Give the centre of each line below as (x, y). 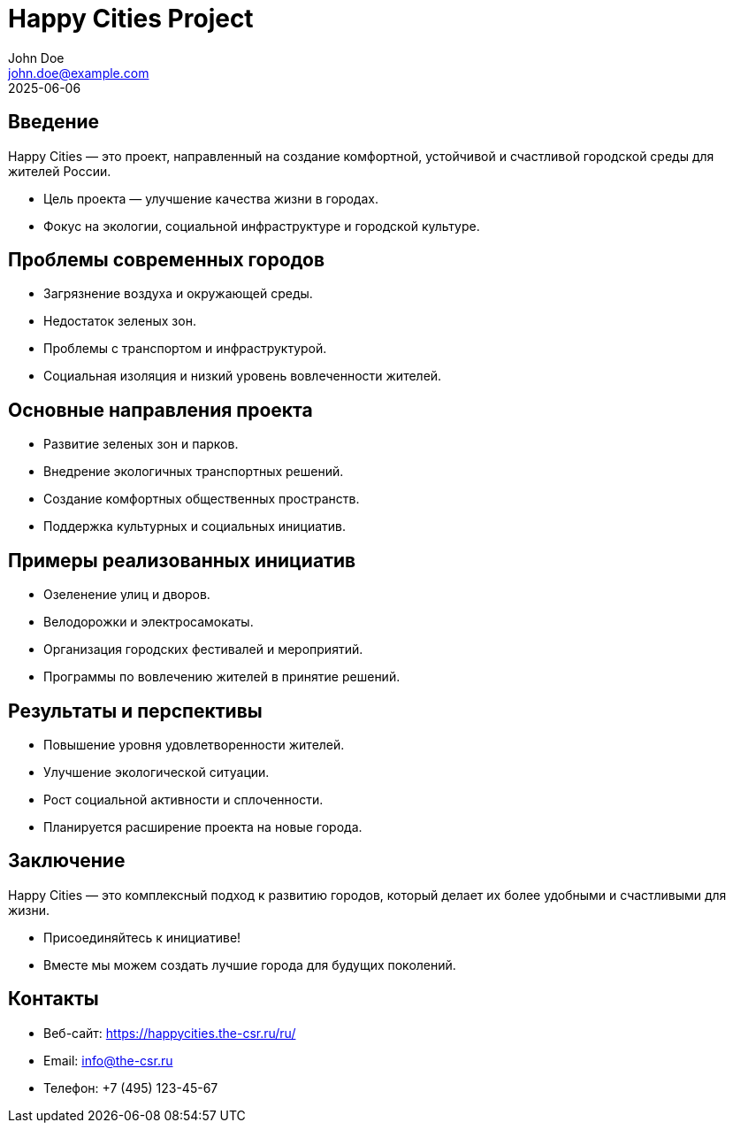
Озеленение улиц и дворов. (127, 595)
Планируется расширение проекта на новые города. (203, 826)
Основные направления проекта (160, 410)
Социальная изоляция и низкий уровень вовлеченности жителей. (243, 376)
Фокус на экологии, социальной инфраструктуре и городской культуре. (262, 226)
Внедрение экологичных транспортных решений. (194, 472)
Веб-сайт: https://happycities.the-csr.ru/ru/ (170, 1033)
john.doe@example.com (79, 73)
